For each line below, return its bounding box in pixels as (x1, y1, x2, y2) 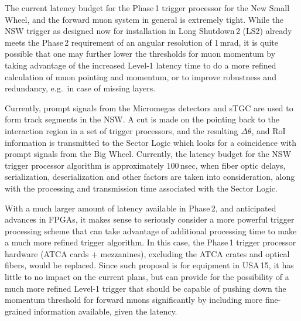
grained (5, 305, 32, 317)
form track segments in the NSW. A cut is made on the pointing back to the (5, 113, 279, 125)
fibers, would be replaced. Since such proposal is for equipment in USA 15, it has (5, 259, 294, 271)
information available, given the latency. (33, 305, 177, 317)
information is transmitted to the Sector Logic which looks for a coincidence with (5, 136, 296, 148)
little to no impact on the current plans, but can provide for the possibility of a (5, 271, 289, 283)
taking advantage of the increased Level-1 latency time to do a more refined (5, 59, 276, 71)
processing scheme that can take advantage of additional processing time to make (5, 224, 297, 237)
